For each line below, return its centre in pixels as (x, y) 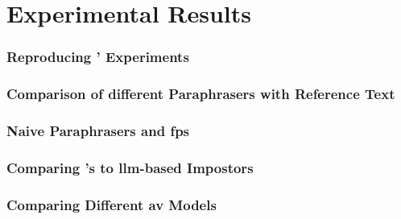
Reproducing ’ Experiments (98, 57)
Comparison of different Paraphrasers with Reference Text (201, 94)
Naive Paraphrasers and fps (98, 130)
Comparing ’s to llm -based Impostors (130, 167)
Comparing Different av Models (112, 204)
